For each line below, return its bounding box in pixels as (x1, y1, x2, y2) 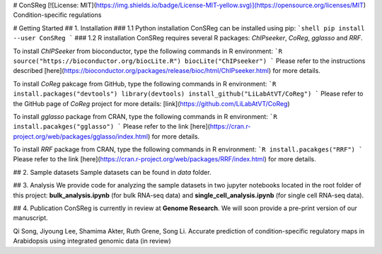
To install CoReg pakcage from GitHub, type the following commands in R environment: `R (13, 79, 277, 88)
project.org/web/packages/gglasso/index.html (13, 132, 149, 141)
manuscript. (13, 214, 49, 222)
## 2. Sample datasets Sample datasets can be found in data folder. (13, 168, 212, 176)
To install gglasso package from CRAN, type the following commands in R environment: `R (13, 112, 277, 120)
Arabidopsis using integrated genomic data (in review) (13, 237, 171, 246)
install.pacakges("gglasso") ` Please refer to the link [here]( (13, 122, 210, 131)
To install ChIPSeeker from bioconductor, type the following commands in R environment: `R (13, 47, 283, 55)
